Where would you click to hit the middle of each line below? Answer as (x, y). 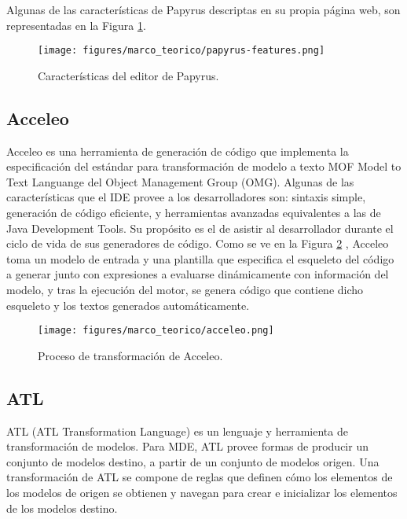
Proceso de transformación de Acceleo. (130, 355)
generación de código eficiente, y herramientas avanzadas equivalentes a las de (194, 213)
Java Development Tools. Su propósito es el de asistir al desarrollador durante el (200, 228)
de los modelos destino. (62, 508)
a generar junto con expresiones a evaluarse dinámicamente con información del (198, 274)
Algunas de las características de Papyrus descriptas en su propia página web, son (203, 9)
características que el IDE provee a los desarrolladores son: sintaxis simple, (186, 197)
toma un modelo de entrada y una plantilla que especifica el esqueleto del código (200, 258)
